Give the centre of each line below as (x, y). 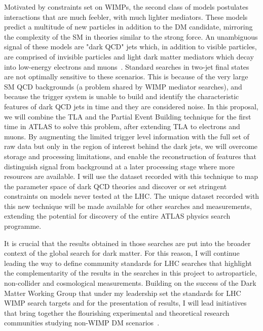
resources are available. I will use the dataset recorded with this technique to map (131, 176)
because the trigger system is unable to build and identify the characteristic (122, 96)
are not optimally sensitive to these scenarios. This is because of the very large (126, 77)
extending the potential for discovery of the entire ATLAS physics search (117, 216)
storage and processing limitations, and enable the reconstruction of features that (130, 156)
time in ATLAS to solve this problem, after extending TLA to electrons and (122, 126)
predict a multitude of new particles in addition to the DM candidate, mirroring (128, 27)
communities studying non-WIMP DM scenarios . (82, 323)
